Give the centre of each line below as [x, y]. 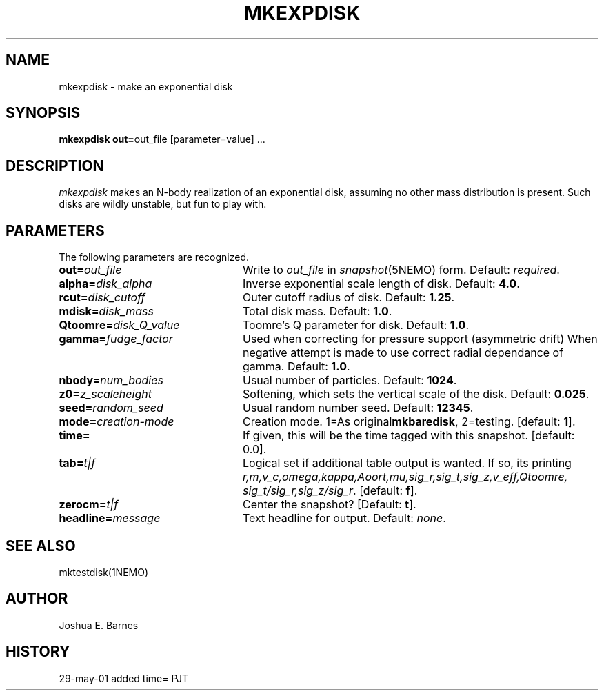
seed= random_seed [111, 408]
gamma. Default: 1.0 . [296, 367]
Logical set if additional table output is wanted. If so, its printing [407, 463]
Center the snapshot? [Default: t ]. [329, 505]
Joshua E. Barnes [99, 625]
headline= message [110, 518]
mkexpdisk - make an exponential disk [146, 86]
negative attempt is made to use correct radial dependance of [403, 353]
